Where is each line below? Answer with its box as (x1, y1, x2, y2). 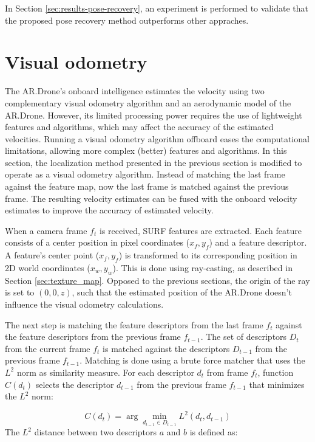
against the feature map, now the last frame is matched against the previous (5, 180, 289, 193)
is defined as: (189, 426, 238, 438)
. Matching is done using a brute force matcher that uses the (80, 354, 305, 367)
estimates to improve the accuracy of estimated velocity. (5, 204, 214, 216)
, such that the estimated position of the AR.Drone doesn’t (72, 286, 292, 299)
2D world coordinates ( (5, 261, 90, 274)
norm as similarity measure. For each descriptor (16, 365, 194, 378)
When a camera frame (5, 224, 87, 237)
